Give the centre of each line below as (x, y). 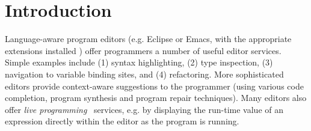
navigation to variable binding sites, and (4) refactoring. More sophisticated (144, 74)
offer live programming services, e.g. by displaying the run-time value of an (144, 109)
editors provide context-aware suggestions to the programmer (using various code (154, 86)
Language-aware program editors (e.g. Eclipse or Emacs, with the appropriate (148, 39)
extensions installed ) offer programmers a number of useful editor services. (143, 50)
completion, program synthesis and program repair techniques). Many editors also (156, 98)
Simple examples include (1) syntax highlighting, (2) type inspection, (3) (139, 62)
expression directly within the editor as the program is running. (122, 121)
